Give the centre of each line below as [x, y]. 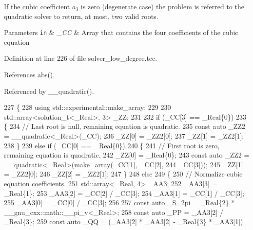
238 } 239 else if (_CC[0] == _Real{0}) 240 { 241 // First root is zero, [112, 145]
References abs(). [29, 75]
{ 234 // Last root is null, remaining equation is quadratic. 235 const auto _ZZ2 [125, 126]
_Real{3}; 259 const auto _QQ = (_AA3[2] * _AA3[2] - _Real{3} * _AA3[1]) [124, 221]
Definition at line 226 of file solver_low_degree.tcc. [81, 58]
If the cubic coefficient [37, 6]
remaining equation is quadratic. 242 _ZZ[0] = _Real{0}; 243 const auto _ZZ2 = [127, 155]
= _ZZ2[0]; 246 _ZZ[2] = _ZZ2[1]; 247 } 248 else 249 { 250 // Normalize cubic [123, 174]
